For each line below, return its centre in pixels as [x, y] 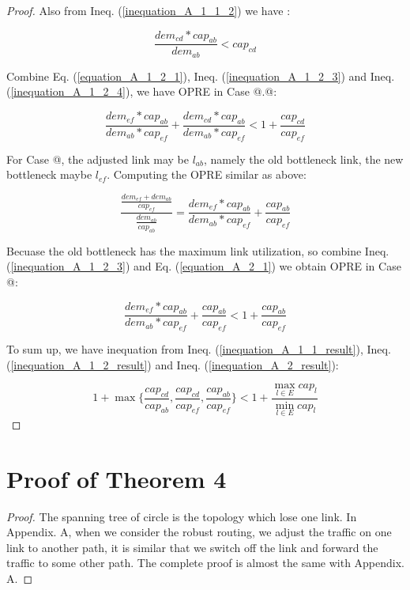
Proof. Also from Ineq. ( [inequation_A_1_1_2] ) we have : [149, 10]
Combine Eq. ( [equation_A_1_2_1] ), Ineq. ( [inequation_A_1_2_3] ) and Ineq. [201, 76]
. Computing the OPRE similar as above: [207, 174]
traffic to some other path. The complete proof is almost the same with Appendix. [205, 563]
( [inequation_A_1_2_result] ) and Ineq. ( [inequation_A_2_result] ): [173, 364]
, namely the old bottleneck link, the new [304, 159]
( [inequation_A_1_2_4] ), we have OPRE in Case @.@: [142, 91]
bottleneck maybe [49, 174]
